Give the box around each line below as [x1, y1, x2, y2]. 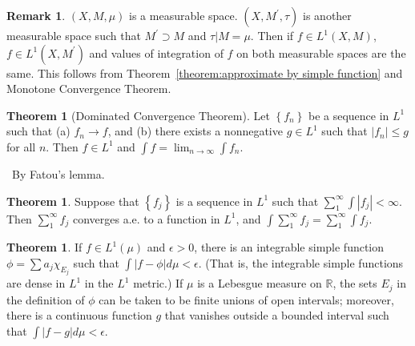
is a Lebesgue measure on [197, 275, 322, 292]
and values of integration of [89, 44, 224, 61]
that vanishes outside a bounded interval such [164, 307, 389, 324]
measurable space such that [6, 27, 141, 43]
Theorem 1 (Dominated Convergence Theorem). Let [6, 107, 270, 123]
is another [303, 7, 352, 23]
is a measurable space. [129, 7, 238, 23]
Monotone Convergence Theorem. [6, 80, 171, 97]
